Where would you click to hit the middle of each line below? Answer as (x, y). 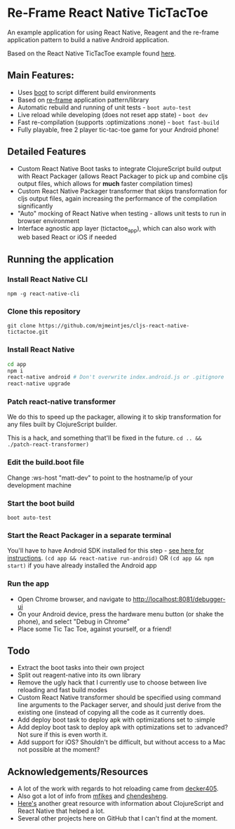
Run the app (28, 584)
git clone (22, 326)
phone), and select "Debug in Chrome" (74, 621)
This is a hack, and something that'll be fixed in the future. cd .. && (105, 438)
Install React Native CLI (48, 279)
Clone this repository (44, 311)
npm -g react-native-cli (43, 294)
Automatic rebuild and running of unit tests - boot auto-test (104, 107)
